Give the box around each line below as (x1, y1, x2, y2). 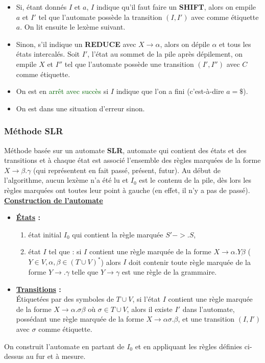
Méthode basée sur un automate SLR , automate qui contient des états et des (4, 144, 247, 155)
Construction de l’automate (4, 195, 103, 205)
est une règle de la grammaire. (122, 267, 217, 277)
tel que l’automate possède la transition (38, 11, 162, 22)
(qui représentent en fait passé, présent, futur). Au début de (33, 164, 221, 175)
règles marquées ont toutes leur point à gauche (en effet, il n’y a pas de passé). (4, 184, 250, 195)
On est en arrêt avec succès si (16, 86, 109, 96)
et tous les (219, 38, 251, 49)
